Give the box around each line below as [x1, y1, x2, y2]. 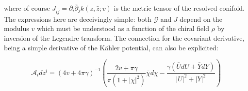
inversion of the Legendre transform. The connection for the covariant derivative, [4, 32, 245, 43]
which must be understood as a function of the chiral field [36, 23, 209, 33]
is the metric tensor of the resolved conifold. [114, 3, 245, 13]
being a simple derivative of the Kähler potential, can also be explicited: [4, 42, 218, 52]
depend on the [180, 14, 222, 24]
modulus [4, 23, 29, 33]
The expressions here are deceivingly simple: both [4, 14, 151, 24]
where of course [4, 3, 50, 13]
